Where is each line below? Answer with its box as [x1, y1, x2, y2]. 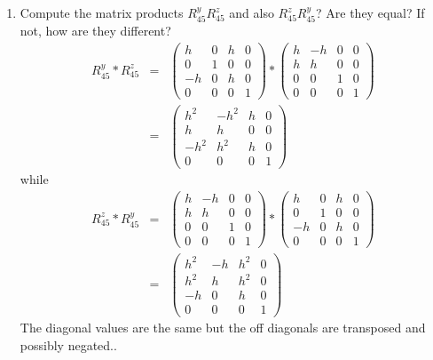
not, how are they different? [20, 21, 171, 40]
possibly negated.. [20, 336, 117, 355]
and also [229, 4, 274, 21]
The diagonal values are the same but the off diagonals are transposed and [20, 318, 426, 337]
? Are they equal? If [316, 4, 425, 21]
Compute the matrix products [20, 4, 184, 21]
